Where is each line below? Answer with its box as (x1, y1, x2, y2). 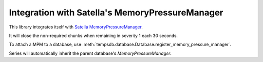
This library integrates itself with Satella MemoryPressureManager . (9, 24, 143, 30)
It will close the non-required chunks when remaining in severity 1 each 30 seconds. (9, 33, 178, 38)
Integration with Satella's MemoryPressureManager (9, 7, 224, 18)
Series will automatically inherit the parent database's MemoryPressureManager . (9, 50, 172, 56)
